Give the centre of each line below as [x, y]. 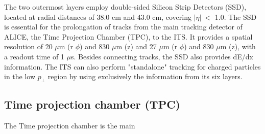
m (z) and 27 [136, 46]
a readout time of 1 [34, 56]
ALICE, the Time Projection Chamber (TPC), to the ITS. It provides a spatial [128, 36]
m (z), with [238, 46]
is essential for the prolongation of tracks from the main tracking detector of [123, 27]
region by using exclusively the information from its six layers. [145, 76]
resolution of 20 [28, 46]
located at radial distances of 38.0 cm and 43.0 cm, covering [98, 16]
